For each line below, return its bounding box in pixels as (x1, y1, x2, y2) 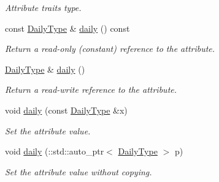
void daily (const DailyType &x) (5, 103, 128, 116)
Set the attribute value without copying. (5, 165, 152, 178)
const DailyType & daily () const (5, 21, 130, 34)
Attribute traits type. (5, 1, 82, 13)
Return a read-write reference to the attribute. (5, 83, 177, 96)
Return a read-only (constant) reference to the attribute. (5, 42, 215, 55)
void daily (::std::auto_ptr (5, 145, 104, 158)
